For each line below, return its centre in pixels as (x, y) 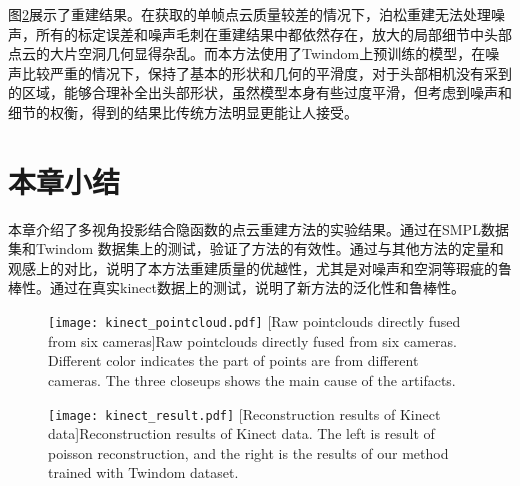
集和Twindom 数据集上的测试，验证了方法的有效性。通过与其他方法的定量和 (256, 248)
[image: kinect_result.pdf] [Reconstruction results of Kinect (244, 413)
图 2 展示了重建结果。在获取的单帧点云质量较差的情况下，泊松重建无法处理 (249, 14)
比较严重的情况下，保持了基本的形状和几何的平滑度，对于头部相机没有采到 (266, 72)
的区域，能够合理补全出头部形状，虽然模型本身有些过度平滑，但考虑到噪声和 (260, 92)
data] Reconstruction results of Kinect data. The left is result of (241, 433)
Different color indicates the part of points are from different (233, 360)
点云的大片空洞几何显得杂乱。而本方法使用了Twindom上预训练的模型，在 (247, 53)
